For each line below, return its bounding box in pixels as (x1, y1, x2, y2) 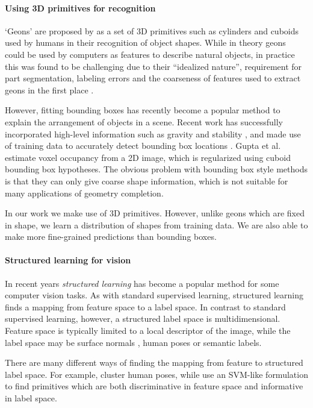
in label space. (5, 392, 57, 404)
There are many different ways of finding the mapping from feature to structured (5, 356, 303, 369)
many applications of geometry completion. (5, 186, 164, 199)
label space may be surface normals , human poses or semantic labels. (5, 336, 262, 348)
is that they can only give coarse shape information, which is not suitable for (5, 174, 288, 187)
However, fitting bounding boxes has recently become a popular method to (5, 104, 280, 116)
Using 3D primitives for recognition (5, 1, 156, 14)
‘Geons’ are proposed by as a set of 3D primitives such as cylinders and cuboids (5, 24, 299, 37)
